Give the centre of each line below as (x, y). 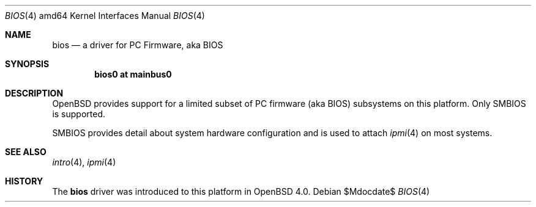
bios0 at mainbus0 (133, 74)
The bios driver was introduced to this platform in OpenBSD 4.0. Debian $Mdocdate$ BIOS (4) (241, 191)
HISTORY (24, 181)
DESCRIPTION (34, 93)
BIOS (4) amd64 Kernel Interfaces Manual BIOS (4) (105, 16)
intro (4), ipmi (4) (84, 162)
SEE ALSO (26, 152)
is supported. (79, 114)
